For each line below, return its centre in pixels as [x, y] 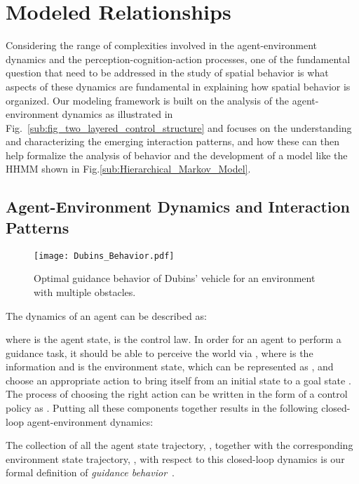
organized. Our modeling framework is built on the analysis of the [148, 100]
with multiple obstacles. [85, 291]
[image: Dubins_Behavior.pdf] [104, 256]
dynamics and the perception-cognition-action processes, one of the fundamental [178, 59]
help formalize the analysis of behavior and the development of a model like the [177, 155]
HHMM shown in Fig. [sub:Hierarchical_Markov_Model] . [128, 169]
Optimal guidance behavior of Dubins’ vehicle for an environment [175, 278]
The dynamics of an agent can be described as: [106, 315]
